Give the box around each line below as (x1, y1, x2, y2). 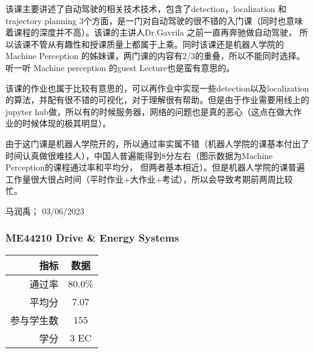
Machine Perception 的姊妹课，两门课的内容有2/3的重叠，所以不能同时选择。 (5, 49, 305, 62)
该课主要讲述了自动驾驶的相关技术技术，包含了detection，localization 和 (5, 2, 287, 14)
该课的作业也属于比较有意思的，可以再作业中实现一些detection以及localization (5, 81, 309, 94)
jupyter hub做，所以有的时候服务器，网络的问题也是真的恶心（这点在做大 (5, 105, 294, 117)
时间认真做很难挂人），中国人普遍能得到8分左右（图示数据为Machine (5, 149, 273, 161)
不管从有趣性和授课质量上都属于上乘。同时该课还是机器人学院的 (30, 37, 284, 50)
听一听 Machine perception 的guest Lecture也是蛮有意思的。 (5, 61, 235, 73)
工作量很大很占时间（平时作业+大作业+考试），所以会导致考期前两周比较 (5, 172, 293, 185)
